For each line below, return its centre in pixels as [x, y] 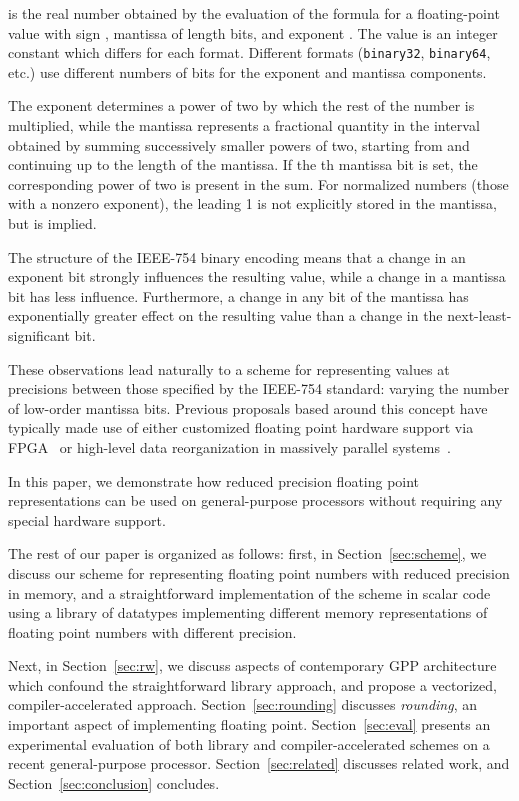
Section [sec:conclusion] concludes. [114, 782]
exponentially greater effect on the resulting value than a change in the [225, 315]
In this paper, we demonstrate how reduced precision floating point [214, 480]
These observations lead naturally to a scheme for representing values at [229, 368]
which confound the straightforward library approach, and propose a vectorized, [252, 684]
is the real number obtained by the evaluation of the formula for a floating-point [254, 13]
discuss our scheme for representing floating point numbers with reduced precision [259, 572]
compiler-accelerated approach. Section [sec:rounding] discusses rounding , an [242, 704]
